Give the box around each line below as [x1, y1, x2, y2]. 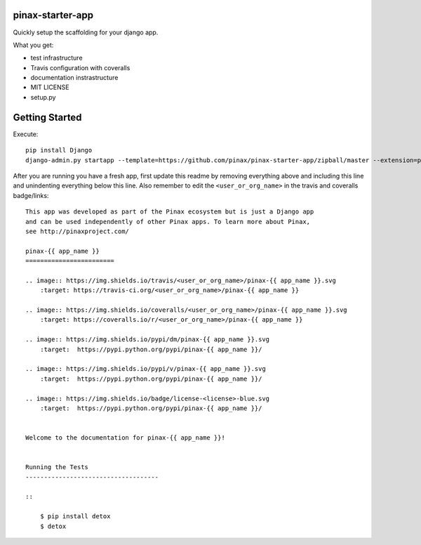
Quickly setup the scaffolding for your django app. [13, 28, 159, 37]
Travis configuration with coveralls [30, 63, 131, 72]
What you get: [13, 41, 54, 49]
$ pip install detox [39, 513, 111, 520]
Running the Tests [25, 464, 89, 471]
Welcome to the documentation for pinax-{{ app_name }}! [25, 434, 226, 442]
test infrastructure [30, 53, 83, 63]
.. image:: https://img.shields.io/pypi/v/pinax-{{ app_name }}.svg [25, 365, 266, 373]
